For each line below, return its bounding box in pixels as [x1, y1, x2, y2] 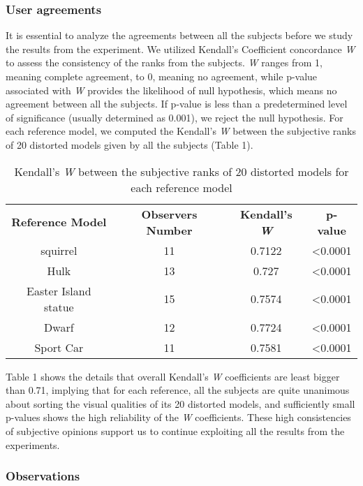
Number [146, 221, 193, 238]
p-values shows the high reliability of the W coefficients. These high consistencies [6, 410, 351, 425]
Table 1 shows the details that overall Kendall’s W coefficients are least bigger [6, 369, 340, 383]
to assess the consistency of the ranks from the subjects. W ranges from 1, [6, 55, 323, 70]
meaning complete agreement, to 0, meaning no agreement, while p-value [6, 69, 318, 83]
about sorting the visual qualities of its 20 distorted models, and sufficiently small [6, 396, 355, 411]
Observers [141, 205, 198, 222]
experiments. [6, 437, 60, 452]
